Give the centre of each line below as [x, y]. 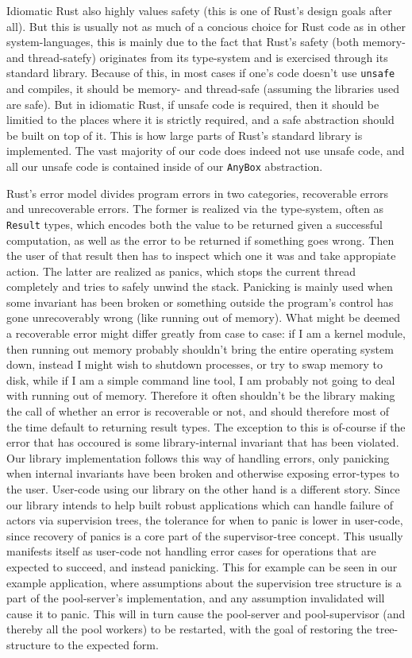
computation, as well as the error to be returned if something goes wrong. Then [200, 240]
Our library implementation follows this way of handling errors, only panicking [198, 457]
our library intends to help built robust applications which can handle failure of [200, 504]
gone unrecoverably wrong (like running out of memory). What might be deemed [204, 317]
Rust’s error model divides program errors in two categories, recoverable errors [198, 193]
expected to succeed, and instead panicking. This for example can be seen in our [202, 566]
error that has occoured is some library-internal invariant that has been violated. [203, 442]
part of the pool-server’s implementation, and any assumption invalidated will [196, 598]
